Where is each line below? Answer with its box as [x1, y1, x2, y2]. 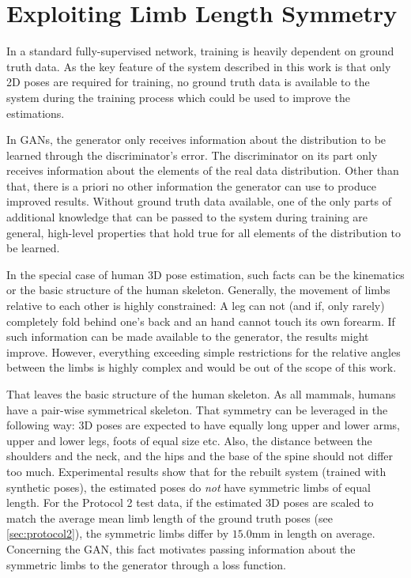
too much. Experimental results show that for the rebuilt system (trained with [6, 463, 386, 479]
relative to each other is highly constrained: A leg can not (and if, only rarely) [6, 297, 385, 314]
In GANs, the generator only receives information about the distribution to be [6, 131, 386, 148]
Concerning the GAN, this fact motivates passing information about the [6, 540, 356, 557]
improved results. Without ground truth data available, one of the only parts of [6, 193, 391, 210]
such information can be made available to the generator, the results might [6, 328, 369, 345]
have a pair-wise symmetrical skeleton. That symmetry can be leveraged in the [6, 401, 388, 417]
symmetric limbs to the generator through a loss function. [6, 556, 286, 572]
